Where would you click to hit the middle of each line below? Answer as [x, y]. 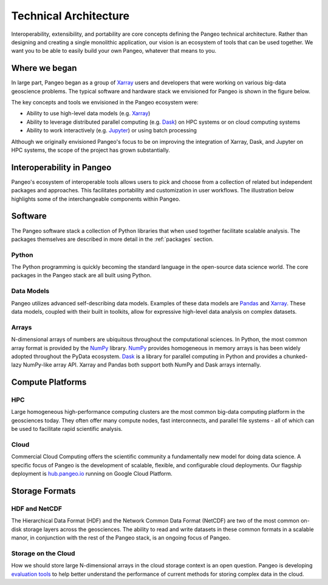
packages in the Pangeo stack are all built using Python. [81, 276]
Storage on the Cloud [43, 553]
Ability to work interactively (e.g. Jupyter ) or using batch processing [112, 130]
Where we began [44, 68]
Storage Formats [43, 491]
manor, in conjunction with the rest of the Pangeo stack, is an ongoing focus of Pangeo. [121, 538]
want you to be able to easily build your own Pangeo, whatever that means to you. [114, 51]
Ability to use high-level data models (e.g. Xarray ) [88, 113]
